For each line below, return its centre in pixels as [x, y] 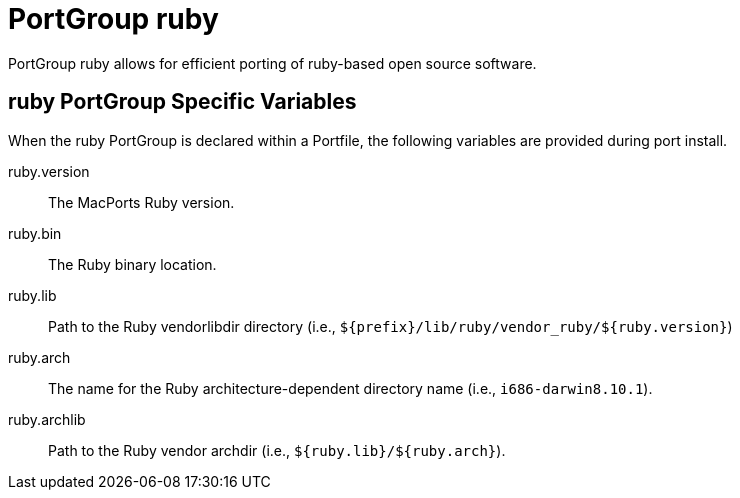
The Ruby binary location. [132, 264]
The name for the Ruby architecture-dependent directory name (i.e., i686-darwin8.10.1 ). [350, 388]
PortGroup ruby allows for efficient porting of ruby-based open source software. [272, 63]
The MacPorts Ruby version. [141, 202]
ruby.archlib [47, 419]
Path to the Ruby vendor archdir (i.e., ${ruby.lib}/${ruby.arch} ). [277, 450]
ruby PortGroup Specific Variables [182, 102]
